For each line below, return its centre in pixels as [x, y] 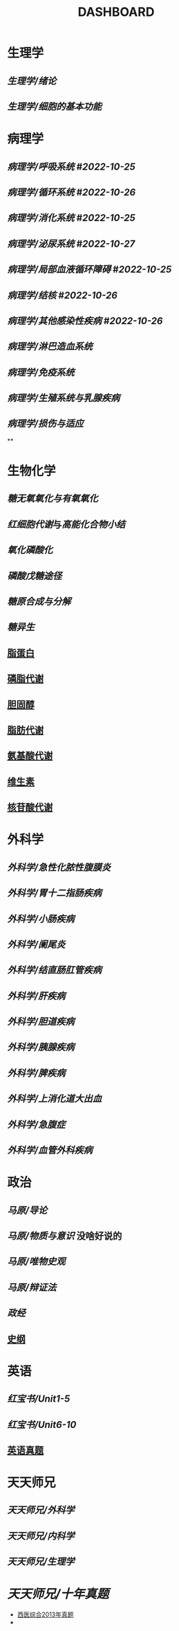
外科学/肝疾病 [36, 996]
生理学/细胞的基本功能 [55, 106]
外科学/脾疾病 [36, 1073]
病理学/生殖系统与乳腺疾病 [64, 398]
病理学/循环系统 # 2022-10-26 [72, 192]
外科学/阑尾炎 [36, 944]
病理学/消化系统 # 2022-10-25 [72, 218]
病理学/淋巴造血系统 [50, 347]
